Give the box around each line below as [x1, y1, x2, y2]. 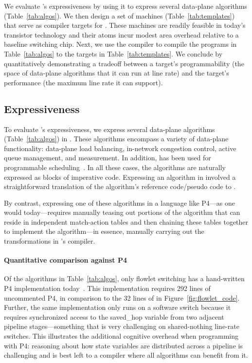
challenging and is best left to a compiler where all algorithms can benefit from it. [4, 350, 248, 360]
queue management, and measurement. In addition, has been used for [4, 153, 211, 163]
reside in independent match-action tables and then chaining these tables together [4, 216, 249, 227]
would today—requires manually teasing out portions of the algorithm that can [4, 207, 240, 217]
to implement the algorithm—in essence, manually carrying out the [4, 226, 204, 236]
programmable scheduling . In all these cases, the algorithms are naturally [4, 162, 226, 172]
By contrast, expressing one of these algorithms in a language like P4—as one [4, 197, 235, 208]
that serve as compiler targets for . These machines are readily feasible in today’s [4, 20, 246, 30]
